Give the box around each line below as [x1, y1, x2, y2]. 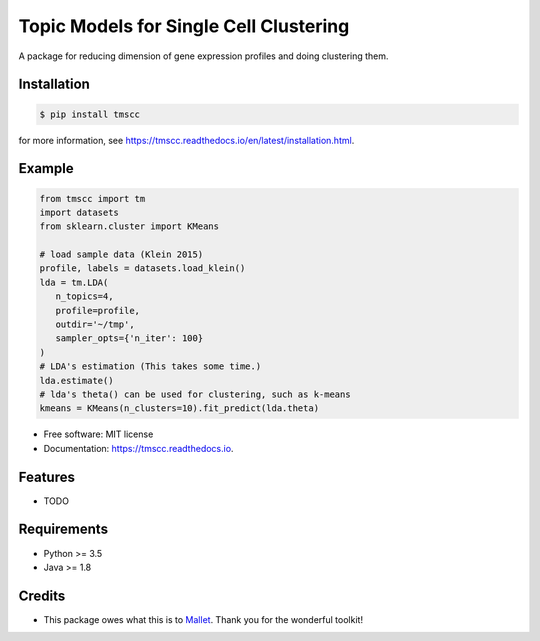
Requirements [18, 521, 109, 538]
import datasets [39, 206, 120, 218]
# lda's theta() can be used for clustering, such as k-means [39, 389, 351, 400]
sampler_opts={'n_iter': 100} [55, 333, 204, 344]
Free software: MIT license [43, 428, 154, 440]
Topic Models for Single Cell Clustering [18, 15, 350, 37]
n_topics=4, [55, 291, 114, 302]
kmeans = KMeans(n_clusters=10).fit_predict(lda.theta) [39, 403, 320, 414]
